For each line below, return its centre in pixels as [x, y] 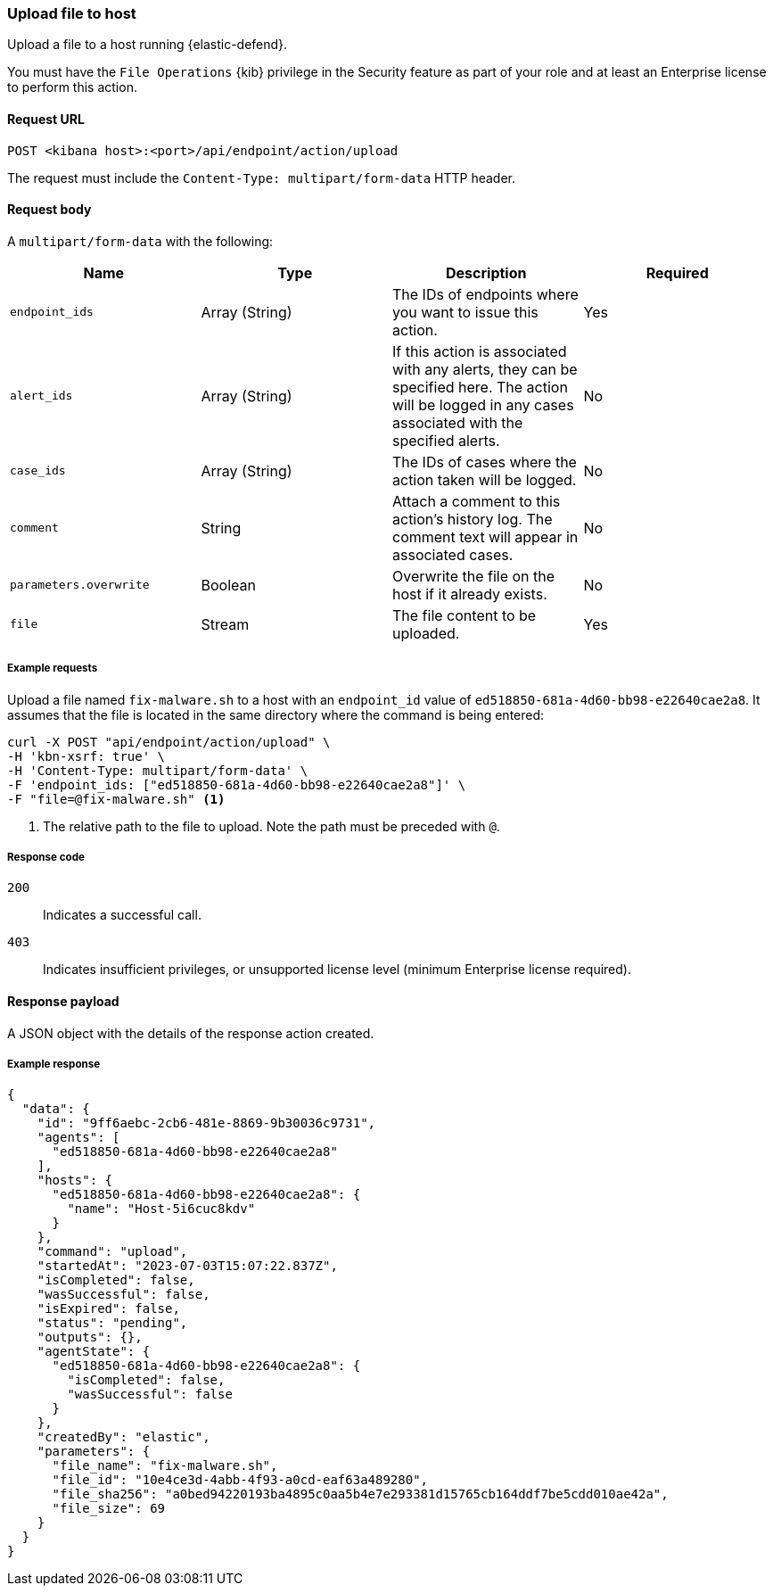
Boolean [228, 585]
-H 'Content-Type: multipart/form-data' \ [158, 770]
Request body [49, 210]
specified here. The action [480, 387]
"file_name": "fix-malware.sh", [165, 1466]
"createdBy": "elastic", [123, 1437]
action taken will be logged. [485, 479]
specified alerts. [446, 440]
